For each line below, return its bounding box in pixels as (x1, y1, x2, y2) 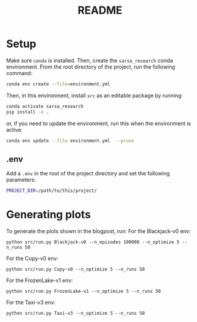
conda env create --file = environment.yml (6, 81, 111, 87)
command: (6, 69, 33, 76)
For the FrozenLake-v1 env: (6, 277, 73, 284)
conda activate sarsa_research (6, 103, 84, 109)
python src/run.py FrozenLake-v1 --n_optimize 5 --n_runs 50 (6, 289, 161, 295)
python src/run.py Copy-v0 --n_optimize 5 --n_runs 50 (6, 267, 145, 273)
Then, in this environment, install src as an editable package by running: (6, 92, 183, 99)
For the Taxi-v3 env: (6, 299, 56, 306)
